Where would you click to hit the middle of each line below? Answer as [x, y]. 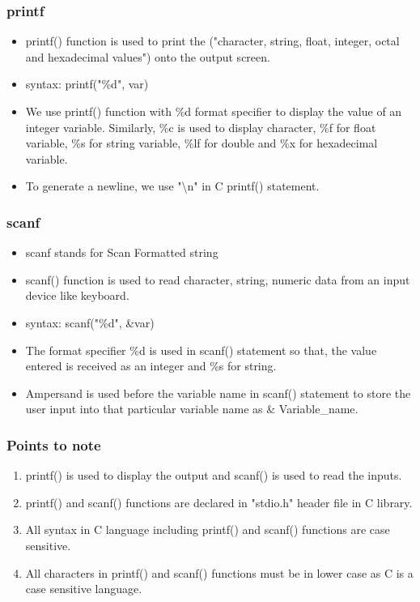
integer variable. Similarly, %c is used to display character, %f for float [201, 127]
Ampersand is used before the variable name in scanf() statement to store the [218, 393]
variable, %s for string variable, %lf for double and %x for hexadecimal [202, 143]
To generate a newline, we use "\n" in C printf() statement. [172, 186]
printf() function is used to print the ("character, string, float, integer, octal [212, 41]
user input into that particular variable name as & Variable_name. [192, 409]
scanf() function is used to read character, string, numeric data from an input [218, 279]
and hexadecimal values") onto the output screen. [148, 56]
